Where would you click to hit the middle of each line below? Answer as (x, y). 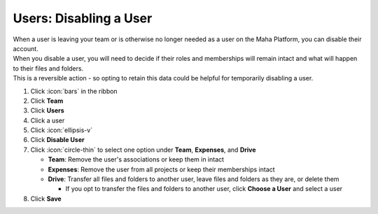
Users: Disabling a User (83, 18)
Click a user (48, 120)
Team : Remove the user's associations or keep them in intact (136, 159)
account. (26, 48)
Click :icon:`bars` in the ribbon (74, 91)
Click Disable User (57, 140)
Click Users (47, 110)
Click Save (46, 199)
